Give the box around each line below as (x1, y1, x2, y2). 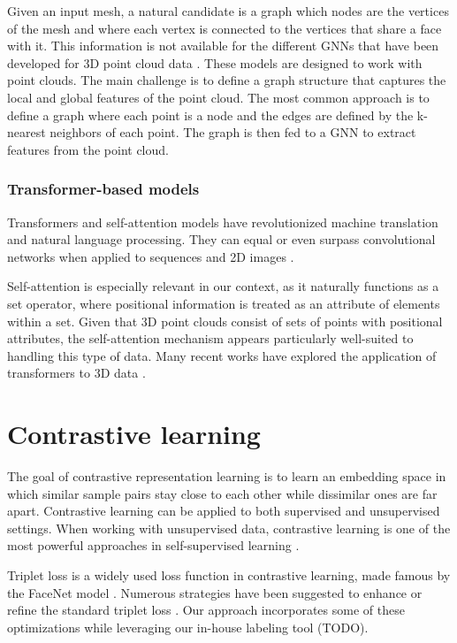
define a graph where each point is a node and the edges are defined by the (7, 105, 414, 124)
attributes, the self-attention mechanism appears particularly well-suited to (7, 329, 414, 348)
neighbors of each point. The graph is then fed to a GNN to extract (50, 123, 416, 142)
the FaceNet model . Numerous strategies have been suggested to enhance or (7, 583, 423, 601)
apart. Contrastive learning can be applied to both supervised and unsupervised (7, 501, 440, 520)
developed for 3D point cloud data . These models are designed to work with (7, 53, 423, 72)
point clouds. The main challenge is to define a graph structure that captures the (7, 71, 446, 89)
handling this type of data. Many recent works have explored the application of (7, 346, 437, 364)
